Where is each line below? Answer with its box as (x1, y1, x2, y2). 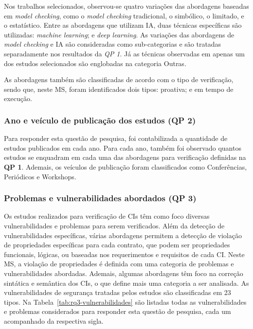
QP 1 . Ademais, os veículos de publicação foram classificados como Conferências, (4, 161, 247, 172)
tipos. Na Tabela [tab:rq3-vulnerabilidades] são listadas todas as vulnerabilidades (4, 296, 247, 307)
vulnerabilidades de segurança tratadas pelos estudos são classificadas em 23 (4, 287, 231, 297)
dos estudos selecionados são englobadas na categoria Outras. (4, 58, 186, 68)
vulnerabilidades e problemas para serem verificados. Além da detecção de (4, 220, 225, 230)
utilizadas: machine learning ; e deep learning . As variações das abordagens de (4, 29, 235, 39)
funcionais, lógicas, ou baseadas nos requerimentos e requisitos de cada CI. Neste (4, 249, 245, 259)
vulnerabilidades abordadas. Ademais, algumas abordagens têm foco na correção (4, 268, 243, 278)
